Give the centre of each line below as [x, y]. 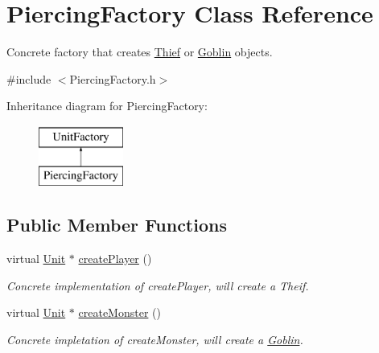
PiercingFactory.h [113, 78]
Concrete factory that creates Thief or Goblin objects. [140, 52]
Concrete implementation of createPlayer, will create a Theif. [158, 285]
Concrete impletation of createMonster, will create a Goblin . [155, 340]
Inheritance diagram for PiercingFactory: [107, 106]
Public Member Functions [117, 225]
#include [29, 78]
